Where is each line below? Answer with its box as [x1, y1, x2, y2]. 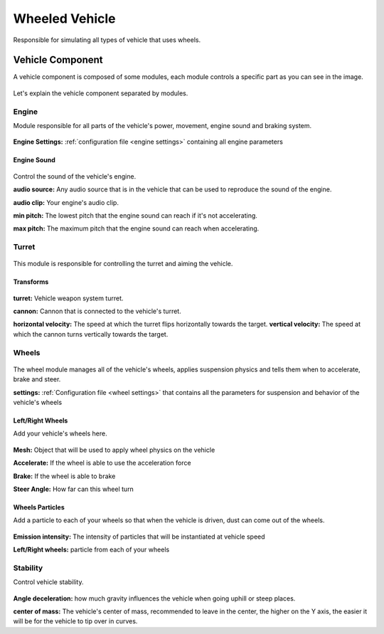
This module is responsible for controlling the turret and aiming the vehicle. [13, 260, 233, 268]
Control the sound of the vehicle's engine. [13, 171, 137, 181]
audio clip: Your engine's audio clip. [13, 198, 119, 206]
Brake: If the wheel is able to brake [13, 472, 116, 480]
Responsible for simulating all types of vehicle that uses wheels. [13, 36, 201, 44]
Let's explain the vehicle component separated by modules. [13, 89, 188, 97]
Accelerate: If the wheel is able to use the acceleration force [13, 459, 191, 467]
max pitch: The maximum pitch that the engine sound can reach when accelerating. [13, 224, 260, 233]
